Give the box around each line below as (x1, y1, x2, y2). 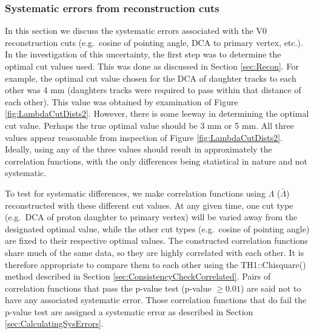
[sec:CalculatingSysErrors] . (5, 317, 104, 330)
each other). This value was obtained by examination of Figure (5, 95, 238, 108)
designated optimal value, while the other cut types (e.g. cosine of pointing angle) (5, 222, 310, 235)
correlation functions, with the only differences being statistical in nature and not (5, 154, 308, 167)
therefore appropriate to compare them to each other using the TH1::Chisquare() (5, 258, 306, 270)
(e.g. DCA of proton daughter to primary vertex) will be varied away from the (5, 211, 298, 223)
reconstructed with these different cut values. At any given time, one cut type (5, 198, 293, 211)
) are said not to (240, 281, 301, 294)
